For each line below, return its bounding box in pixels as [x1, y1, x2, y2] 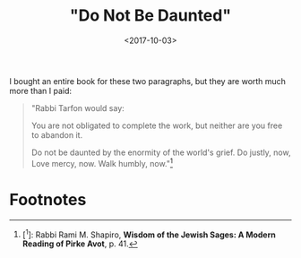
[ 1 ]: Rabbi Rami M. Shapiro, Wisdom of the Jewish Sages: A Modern [21, 228, 276, 240]
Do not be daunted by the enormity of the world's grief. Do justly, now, [30, 147, 291, 158]
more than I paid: [9, 85, 72, 96]
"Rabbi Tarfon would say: [30, 102, 125, 113]
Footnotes [9, 189, 87, 210]
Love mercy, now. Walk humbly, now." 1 [30, 156, 173, 168]
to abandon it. [30, 129, 83, 140]
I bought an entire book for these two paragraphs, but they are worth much [9, 75, 287, 86]
